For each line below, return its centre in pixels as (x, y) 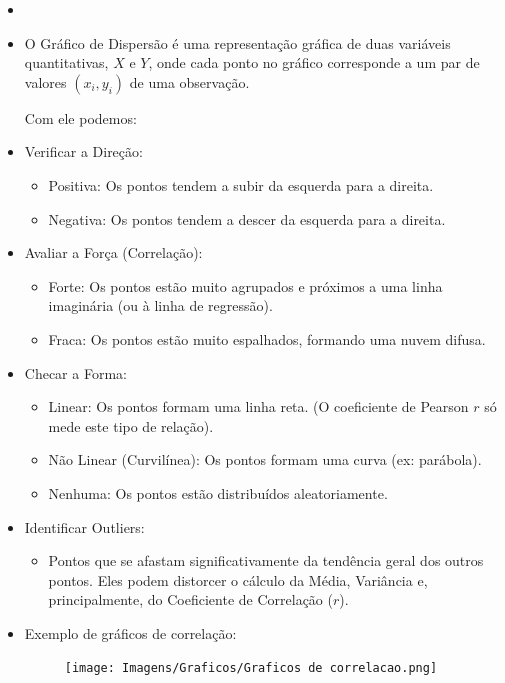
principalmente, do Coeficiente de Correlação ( (190, 599)
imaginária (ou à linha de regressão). (160, 305)
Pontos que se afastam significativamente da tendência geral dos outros (266, 560)
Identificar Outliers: (84, 526)
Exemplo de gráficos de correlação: (130, 632)
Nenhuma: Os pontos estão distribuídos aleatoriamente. (218, 492)
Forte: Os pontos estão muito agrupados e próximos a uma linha (245, 285)
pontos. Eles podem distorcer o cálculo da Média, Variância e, (238, 579)
